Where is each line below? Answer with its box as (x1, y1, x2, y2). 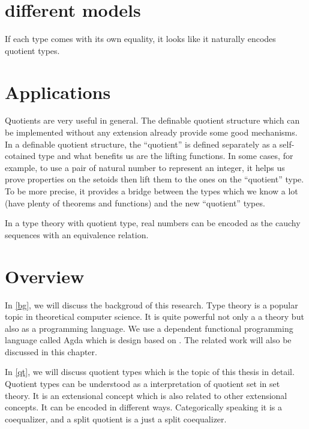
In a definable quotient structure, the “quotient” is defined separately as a (5, 137, 277, 150)
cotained (5, 149, 36, 162)
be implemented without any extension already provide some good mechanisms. (5, 126, 298, 139)
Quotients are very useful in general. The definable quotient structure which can (5, 114, 300, 127)
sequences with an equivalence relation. (5, 228, 149, 241)
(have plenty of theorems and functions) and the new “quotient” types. (5, 196, 265, 209)
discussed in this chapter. (5, 345, 97, 358)
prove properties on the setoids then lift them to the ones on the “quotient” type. (5, 173, 304, 185)
